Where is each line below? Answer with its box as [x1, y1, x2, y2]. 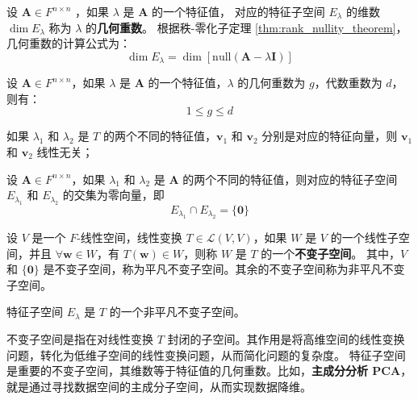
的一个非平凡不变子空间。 [109, 303, 245, 320]
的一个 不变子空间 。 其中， [261, 244, 400, 261]
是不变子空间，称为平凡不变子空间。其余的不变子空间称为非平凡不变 [43, 260, 405, 277]
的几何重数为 [237, 74, 306, 91]
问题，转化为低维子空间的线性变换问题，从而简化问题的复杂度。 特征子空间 [6, 346, 406, 363]
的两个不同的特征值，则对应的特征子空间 [182, 170, 398, 187]
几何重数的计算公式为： [6, 35, 131, 52]
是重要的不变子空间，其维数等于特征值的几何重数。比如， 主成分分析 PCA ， [6, 362, 412, 379]
